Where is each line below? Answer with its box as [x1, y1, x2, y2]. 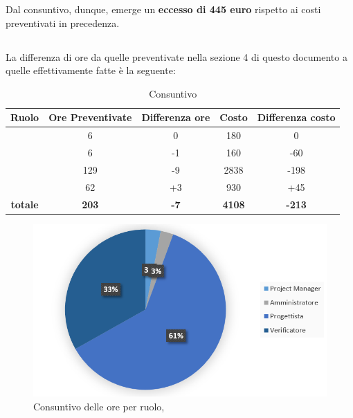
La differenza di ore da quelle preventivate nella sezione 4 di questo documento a [6, 49, 347, 64]
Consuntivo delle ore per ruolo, [33, 399, 165, 413]
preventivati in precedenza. [6, 15, 120, 30]
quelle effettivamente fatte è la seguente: [6, 63, 176, 78]
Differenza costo [257, 110, 336, 125]
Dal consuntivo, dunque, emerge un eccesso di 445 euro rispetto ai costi [6, 2, 321, 16]
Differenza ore [141, 110, 210, 125]
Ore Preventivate [48, 110, 132, 125]
